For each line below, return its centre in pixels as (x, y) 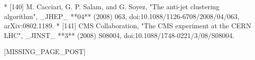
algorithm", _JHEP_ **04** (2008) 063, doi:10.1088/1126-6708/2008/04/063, (122, 16)
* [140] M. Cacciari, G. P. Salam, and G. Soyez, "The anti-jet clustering (112, 6)
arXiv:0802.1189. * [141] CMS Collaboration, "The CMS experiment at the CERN (128, 26)
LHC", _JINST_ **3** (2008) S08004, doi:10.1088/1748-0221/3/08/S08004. (119, 35)
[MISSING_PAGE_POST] (45, 51)
